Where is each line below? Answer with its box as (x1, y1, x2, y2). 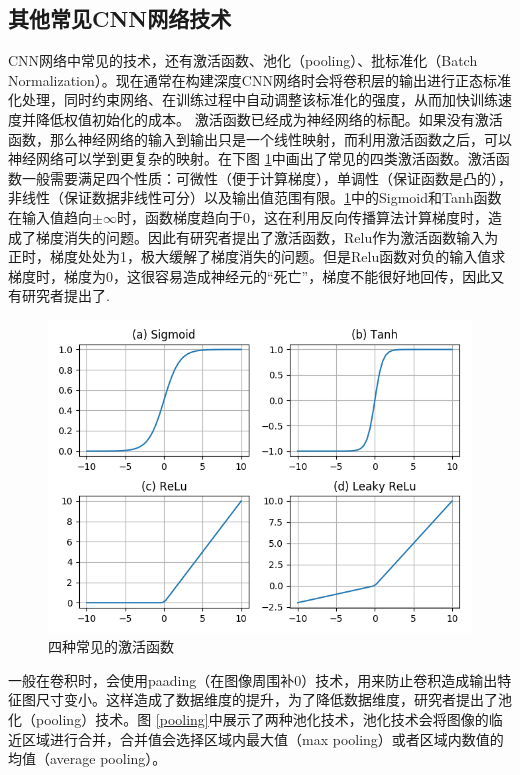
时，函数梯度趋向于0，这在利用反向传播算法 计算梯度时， (116, 206, 488, 227)
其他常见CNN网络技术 (8, 3, 232, 34)
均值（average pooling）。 (8, 748, 167, 769)
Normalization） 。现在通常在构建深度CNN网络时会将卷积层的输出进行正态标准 (8, 69, 511, 90)
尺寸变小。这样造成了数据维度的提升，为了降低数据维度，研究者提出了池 (35, 689, 512, 710)
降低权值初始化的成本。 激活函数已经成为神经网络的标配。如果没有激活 (35, 108, 503, 129)
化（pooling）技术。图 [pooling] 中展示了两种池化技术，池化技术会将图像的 (8, 708, 489, 729)
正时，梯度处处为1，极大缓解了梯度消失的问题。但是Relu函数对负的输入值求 (8, 246, 506, 267)
